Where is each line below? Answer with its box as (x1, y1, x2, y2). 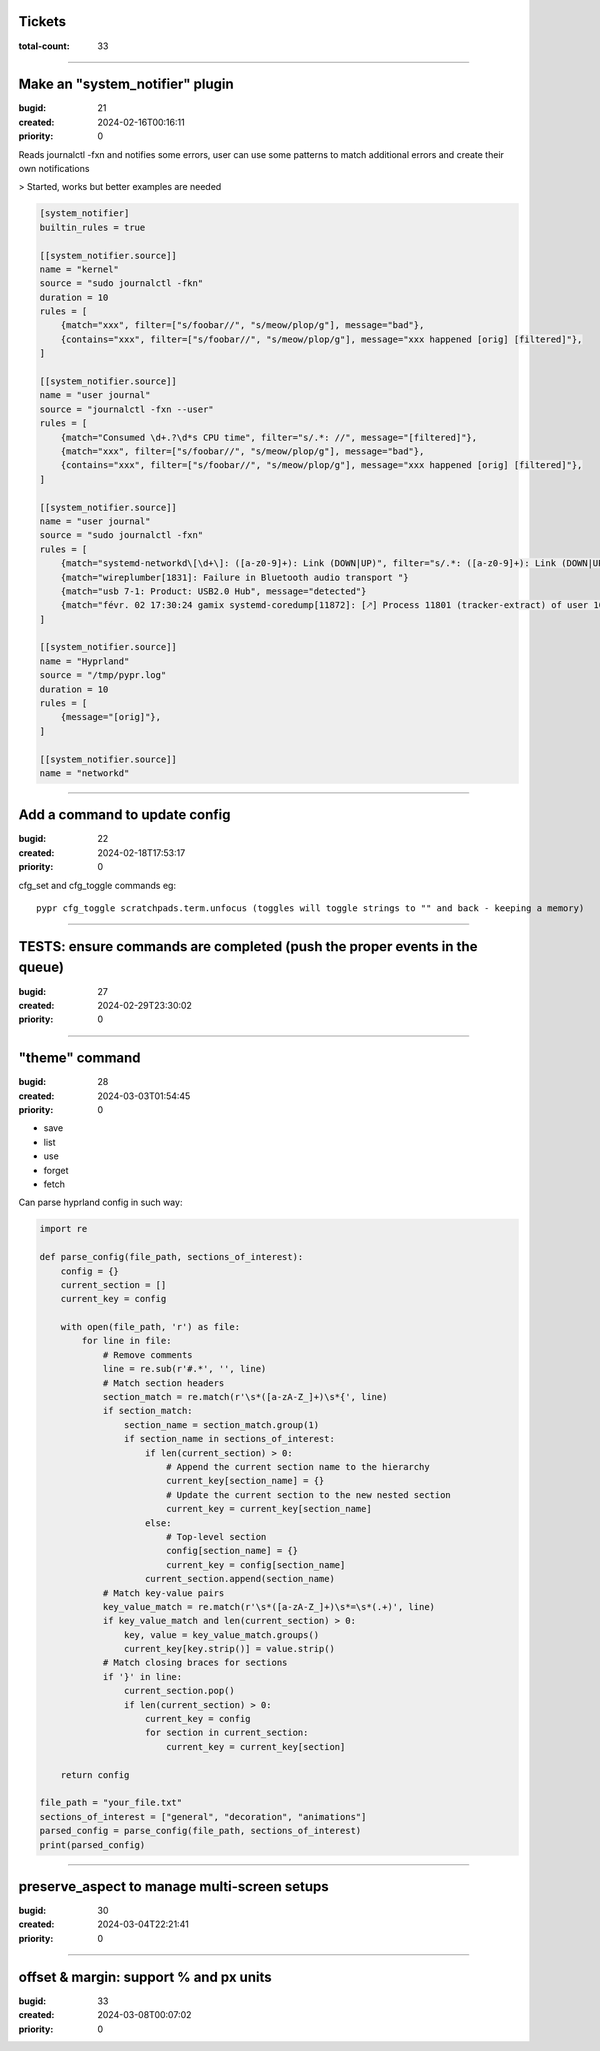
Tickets (18, 13, 67, 30)
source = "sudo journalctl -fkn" (39, 278, 204, 289)
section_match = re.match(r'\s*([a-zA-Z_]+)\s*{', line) (102, 1391, 388, 1403)
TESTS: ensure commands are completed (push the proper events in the (18, 938, 478, 955)
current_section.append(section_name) (145, 1573, 335, 1585)
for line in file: (81, 1335, 172, 1347)
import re (39, 1223, 88, 1235)
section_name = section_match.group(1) (123, 1419, 320, 1430)
